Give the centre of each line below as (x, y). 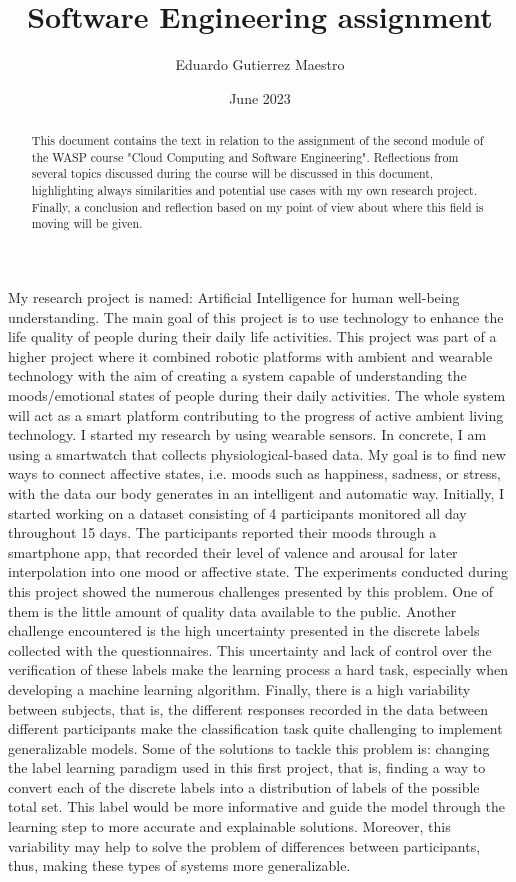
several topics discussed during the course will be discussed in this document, (232, 173)
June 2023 (260, 97)
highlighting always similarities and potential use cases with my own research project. (254, 190)
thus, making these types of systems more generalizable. (179, 865)
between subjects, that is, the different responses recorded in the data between (248, 708)
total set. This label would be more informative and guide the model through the (256, 806)
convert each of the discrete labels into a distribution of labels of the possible (244, 786)
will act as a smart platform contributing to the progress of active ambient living (256, 414)
